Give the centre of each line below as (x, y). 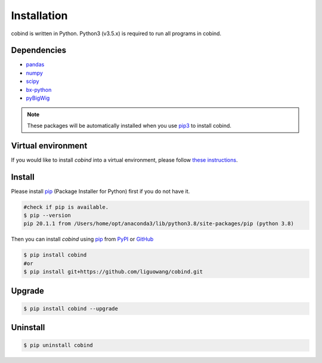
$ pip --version (47, 215)
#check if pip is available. (66, 207)
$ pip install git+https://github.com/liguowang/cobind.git (113, 272)
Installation (39, 16)
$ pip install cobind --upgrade (71, 308)
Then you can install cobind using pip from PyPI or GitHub (82, 239)
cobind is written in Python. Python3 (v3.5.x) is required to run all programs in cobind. (116, 33)
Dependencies (39, 50)
